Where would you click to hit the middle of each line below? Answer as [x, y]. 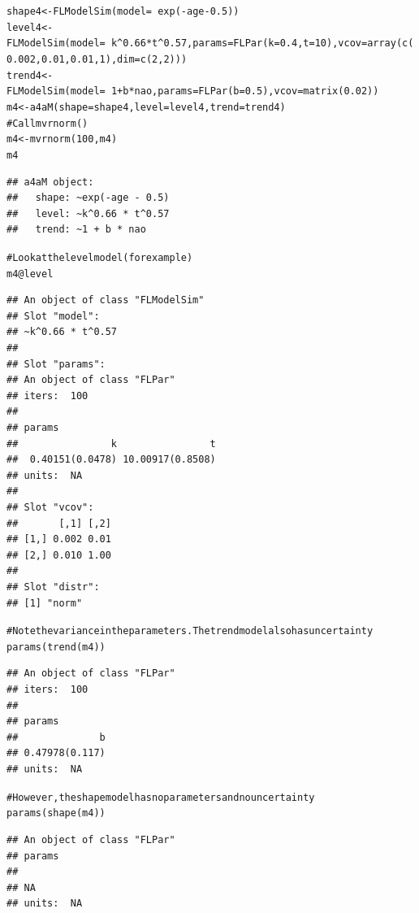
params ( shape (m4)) [56, 813]
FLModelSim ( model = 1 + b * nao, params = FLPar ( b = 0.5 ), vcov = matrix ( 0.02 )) [193, 91]
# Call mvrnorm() [48, 123]
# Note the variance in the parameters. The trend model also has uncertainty [190, 631]
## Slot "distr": [53, 587]
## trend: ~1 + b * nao [76, 230]
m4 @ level [30, 274]
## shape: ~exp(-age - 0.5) [88, 198]
